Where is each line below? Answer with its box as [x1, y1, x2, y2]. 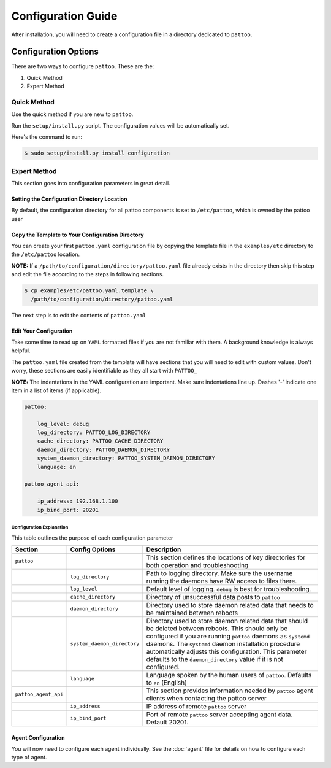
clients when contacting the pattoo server [146, 694, 267, 702]
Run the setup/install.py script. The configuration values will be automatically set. [11, 122, 230, 129]
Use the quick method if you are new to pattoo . [11, 111, 134, 118]
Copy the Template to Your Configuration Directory [11, 231, 144, 238]
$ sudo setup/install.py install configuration [24, 150, 170, 157]
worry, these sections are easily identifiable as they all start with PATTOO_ [11, 367, 197, 374]
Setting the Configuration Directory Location [11, 195, 127, 203]
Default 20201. [146, 718, 189, 726]
